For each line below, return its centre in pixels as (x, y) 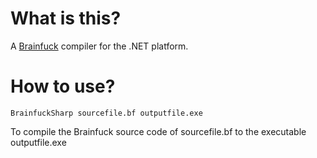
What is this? (66, 18)
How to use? (63, 86)
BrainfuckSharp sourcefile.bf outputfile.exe (106, 113)
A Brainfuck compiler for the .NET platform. (99, 46)
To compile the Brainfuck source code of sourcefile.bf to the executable (158, 131)
